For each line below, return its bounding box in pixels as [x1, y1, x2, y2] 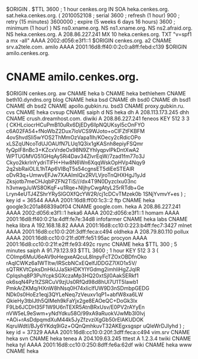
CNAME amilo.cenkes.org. [6, 70, 139, 84]
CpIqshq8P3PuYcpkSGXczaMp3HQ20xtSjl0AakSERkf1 [6, 272, 139, 279]
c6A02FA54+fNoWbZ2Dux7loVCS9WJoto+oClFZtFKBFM [6, 127, 145, 134]
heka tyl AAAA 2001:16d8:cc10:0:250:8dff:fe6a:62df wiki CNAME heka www [6, 341, 192, 348]
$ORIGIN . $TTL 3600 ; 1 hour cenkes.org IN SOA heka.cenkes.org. [6, 6, 170, 12]
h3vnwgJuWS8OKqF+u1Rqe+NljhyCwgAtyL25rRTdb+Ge [6, 184, 144, 191]
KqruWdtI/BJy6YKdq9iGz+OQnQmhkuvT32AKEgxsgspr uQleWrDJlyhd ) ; [6, 322, 185, 329]
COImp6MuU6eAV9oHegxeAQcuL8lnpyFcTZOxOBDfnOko [6, 253, 147, 260]
